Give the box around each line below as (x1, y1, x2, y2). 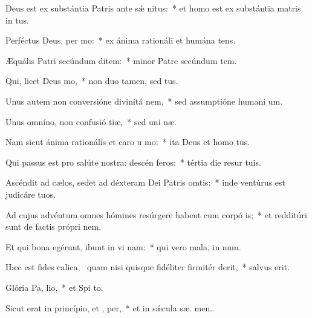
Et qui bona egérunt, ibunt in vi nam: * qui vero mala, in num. (5, 240, 241, 253)
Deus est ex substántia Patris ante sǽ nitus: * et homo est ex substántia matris (5, 2, 301, 14)
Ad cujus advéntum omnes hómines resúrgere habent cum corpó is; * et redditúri (5, 208, 307, 221)
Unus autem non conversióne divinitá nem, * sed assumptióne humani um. (5, 94, 283, 107)
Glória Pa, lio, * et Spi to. (5, 281, 103, 293)
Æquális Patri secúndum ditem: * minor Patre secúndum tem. (5, 54, 237, 67)
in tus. (5, 13, 29, 26)
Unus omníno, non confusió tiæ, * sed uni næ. (5, 115, 177, 128)
